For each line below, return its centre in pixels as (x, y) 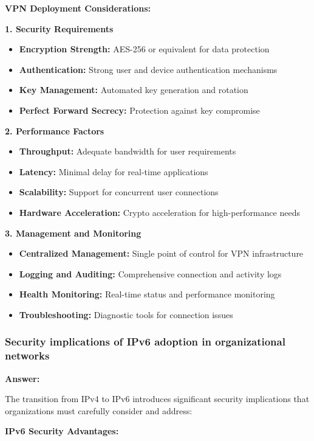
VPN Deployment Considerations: (78, 8)
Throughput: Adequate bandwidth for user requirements (128, 151)
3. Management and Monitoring (73, 233)
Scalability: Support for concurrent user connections (119, 192)
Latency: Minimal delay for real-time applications (114, 171)
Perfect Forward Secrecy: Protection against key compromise (139, 110)
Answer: (22, 378)
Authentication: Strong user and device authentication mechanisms (148, 69)
